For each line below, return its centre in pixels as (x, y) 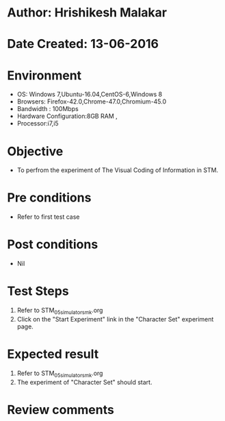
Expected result (53, 354)
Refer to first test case (48, 217)
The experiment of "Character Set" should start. (84, 382)
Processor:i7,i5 (38, 123)
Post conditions (53, 244)
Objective (35, 151)
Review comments (61, 410)
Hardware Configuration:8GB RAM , (67, 116)
